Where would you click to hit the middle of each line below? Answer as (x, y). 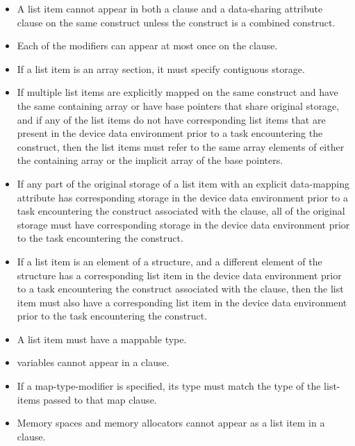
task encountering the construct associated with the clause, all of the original (181, 211)
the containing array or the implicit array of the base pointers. (150, 160)
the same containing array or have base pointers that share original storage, (178, 105)
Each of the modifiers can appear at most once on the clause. (147, 46)
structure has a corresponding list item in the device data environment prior (179, 275)
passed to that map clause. (100, 399)
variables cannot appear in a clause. (93, 362)
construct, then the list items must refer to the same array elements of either (181, 146)
